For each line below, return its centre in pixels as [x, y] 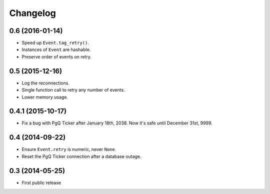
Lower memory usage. [45, 97]
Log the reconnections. [46, 83]
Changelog [32, 13]
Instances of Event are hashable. [56, 49]
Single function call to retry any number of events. [73, 90]
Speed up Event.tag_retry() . [55, 43]
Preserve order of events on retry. [57, 56]
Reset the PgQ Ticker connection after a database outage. [82, 156]
